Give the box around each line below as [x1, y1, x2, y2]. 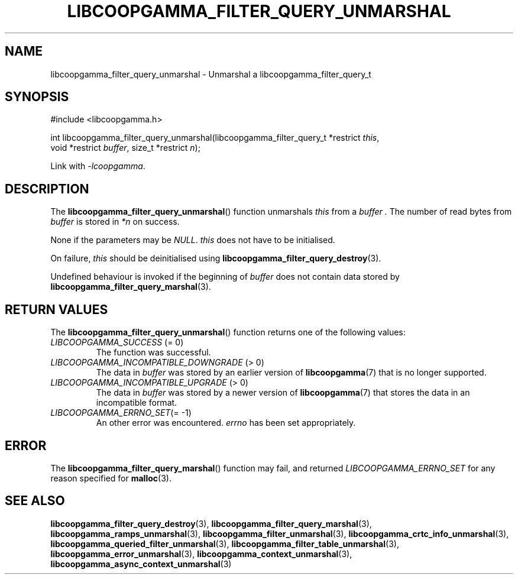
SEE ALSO [5, 493, 65, 509]
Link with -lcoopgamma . [50, 161, 145, 172]
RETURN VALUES [5, 302, 108, 317]
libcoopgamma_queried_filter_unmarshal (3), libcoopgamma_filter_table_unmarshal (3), [50, 538, 399, 549]
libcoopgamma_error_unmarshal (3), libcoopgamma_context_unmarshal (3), [50, 548, 352, 559]
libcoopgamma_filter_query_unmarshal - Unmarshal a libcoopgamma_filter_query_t [50, 69, 371, 79]
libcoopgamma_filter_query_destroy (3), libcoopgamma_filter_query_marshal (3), [50, 518, 372, 529]
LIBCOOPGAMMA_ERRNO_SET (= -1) [50, 407, 192, 418]
